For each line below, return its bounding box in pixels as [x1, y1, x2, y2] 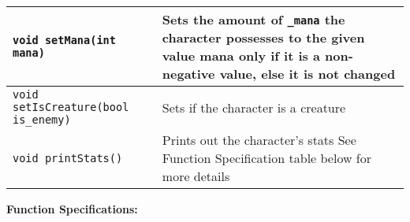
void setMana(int [13, 34, 116, 46]
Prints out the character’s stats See [162, 131, 356, 149]
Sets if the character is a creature [162, 98, 346, 117]
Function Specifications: [6, 201, 138, 216]
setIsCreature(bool [13, 101, 129, 113]
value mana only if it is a [162, 46, 320, 65]
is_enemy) [13, 113, 71, 126]
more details [162, 167, 230, 185]
